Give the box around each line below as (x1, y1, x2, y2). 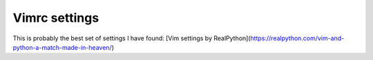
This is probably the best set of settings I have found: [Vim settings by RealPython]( (12, 34, 251, 42)
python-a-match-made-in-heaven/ (12, 43, 112, 51)
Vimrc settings (12, 10, 99, 25)
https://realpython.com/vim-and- (250, 34, 345, 42)
